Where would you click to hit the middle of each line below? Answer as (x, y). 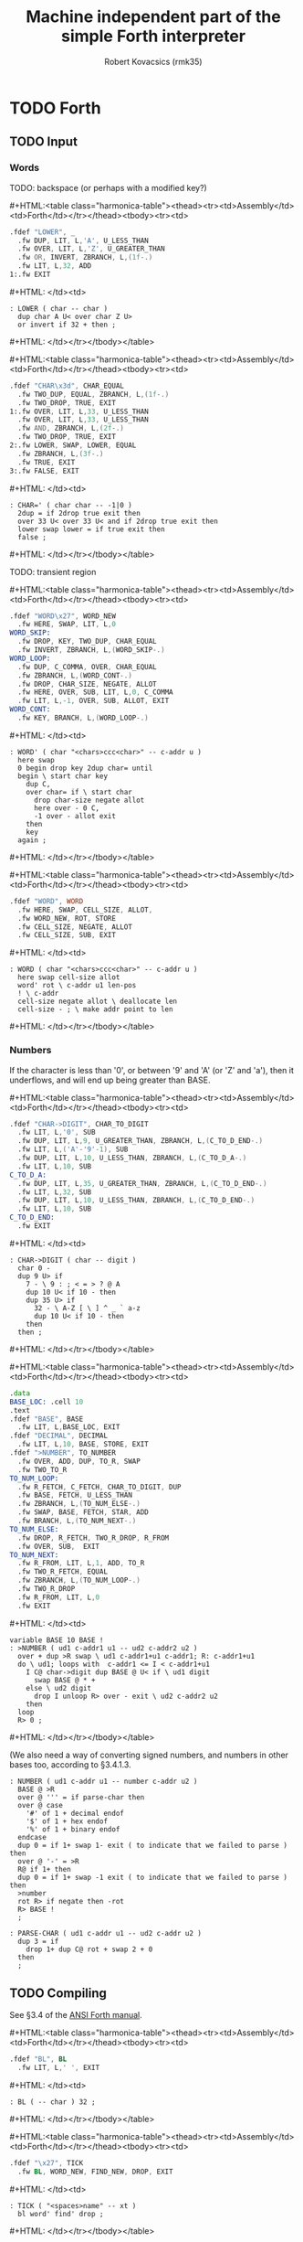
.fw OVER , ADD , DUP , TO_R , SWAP (79, 1461)
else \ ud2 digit (59, 1688)
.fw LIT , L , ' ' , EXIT (59, 2068)
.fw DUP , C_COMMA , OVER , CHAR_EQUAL (87, 667)
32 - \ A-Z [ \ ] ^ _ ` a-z (87, 1308)
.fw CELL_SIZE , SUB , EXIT (67, 935)
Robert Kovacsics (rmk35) (153, 61)
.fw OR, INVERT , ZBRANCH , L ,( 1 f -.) (85, 258)
